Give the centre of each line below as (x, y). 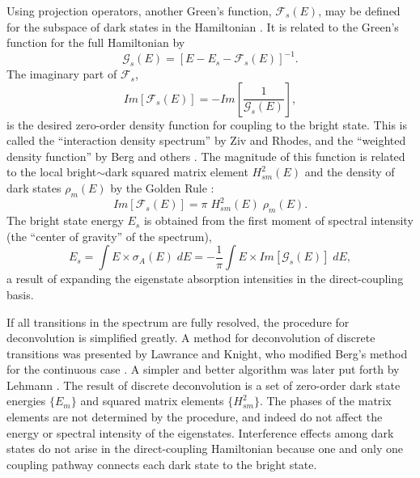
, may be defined (359, 11)
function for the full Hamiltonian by (96, 42)
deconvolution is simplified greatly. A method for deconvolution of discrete (191, 338)
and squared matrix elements (152, 401)
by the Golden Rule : (162, 188)
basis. (20, 294)
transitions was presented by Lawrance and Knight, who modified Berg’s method (207, 353)
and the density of (350, 172)
